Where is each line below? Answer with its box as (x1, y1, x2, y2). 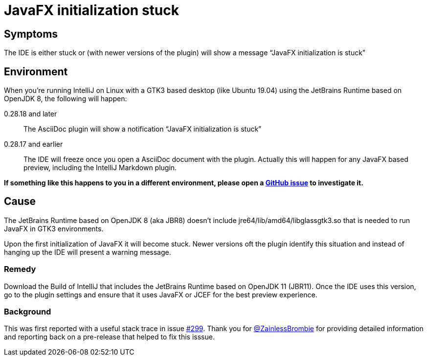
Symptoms (4, 27, 58, 40)
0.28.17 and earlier (4, 140, 63, 149)
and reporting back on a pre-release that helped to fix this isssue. (4, 333, 215, 341)
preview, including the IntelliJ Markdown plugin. (23, 163, 177, 172)
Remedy (4, 264, 36, 274)
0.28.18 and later (4, 110, 57, 118)
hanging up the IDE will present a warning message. (4, 247, 171, 256)
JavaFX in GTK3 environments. (4, 224, 104, 233)
